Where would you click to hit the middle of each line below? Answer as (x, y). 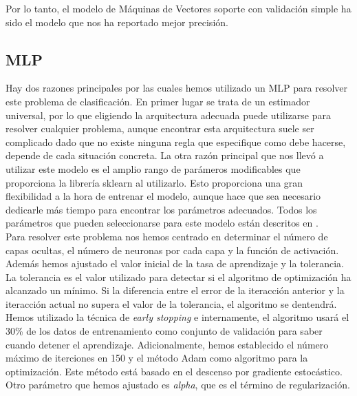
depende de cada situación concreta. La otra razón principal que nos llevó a (165, 155)
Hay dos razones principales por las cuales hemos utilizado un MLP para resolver (176, 88)
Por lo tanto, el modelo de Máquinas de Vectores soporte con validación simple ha (178, 8)
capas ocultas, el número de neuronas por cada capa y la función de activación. (172, 250)
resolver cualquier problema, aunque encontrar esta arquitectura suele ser (160, 128)
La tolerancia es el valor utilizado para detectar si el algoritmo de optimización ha (178, 277)
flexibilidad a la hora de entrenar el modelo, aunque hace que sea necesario (163, 196)
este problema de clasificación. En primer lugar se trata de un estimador (158, 101)
